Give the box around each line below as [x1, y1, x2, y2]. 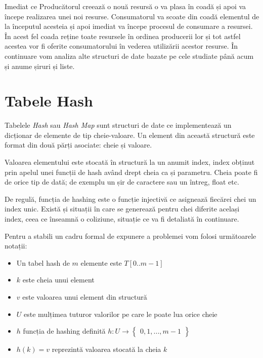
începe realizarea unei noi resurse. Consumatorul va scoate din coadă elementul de [5, 11, 259, 21]
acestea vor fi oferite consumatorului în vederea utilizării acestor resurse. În [5, 41, 238, 51]
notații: [5, 240, 27, 251]
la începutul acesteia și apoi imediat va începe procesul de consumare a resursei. [5, 21, 253, 31]
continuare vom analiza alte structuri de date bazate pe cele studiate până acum [5, 50, 254, 61]
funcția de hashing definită [23, 326, 106, 336]
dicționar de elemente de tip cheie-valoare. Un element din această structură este [5, 129, 255, 140]
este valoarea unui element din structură [22, 292, 147, 302]
